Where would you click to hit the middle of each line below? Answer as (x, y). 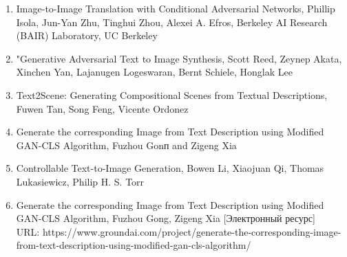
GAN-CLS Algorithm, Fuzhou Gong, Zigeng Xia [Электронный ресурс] (166, 218)
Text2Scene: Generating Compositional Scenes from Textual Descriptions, (172, 94)
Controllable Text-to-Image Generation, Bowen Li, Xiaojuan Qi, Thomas (170, 168)
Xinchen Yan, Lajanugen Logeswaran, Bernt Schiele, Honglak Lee (154, 72)
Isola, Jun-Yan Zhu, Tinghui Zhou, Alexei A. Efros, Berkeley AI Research (172, 22)
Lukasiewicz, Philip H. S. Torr (80, 181)
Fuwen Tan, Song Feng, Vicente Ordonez (102, 108)
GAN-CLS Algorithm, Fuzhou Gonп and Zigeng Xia (126, 145)
